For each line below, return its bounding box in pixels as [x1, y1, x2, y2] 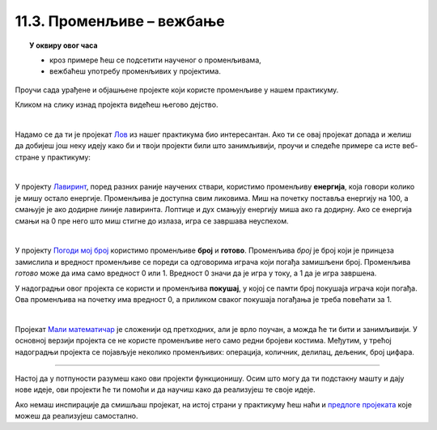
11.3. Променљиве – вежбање [15, 12, 226, 30]
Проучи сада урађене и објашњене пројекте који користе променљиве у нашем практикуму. [15, 85, 339, 95]
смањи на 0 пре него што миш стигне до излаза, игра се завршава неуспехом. [15, 215, 289, 226]
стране [15, 152, 40, 162]
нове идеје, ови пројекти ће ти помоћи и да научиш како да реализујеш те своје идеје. [15, 385, 316, 394]
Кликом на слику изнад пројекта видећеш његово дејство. [15, 100, 218, 109]
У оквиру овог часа [29, 40, 98, 50]
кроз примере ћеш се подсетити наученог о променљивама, [49, 55, 262, 65]
